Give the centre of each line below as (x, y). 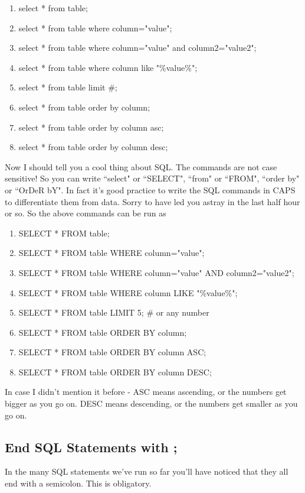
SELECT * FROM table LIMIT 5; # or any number (114, 312)
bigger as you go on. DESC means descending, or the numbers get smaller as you (151, 403)
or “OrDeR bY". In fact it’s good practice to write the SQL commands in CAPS (150, 189)
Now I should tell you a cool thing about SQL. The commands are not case (141, 166)
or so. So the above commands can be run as (86, 213)
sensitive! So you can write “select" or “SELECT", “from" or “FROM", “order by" (152, 178)
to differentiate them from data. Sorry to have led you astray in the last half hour (152, 201)
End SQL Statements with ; (91, 447)
